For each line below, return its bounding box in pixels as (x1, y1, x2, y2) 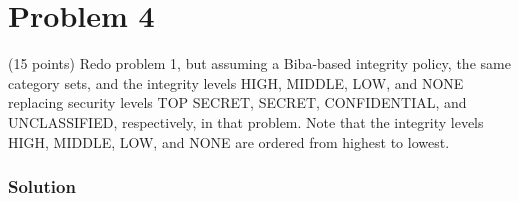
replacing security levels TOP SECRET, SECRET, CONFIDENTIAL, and (8, 92, 467, 113)
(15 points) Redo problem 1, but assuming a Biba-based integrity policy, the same (8, 53, 511, 74)
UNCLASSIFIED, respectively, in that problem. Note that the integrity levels (8, 111, 484, 132)
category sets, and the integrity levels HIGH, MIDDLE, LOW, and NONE (8, 72, 464, 93)
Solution (8, 174, 76, 199)
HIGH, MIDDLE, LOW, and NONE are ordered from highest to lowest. (8, 131, 450, 152)
